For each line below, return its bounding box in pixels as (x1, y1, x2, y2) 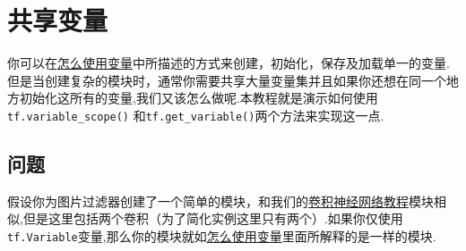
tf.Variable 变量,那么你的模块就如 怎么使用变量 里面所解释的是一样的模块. (7, 226, 436, 245)
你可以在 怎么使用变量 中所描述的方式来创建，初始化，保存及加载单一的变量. (7, 54, 450, 72)
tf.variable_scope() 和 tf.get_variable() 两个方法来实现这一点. (7, 105, 384, 124)
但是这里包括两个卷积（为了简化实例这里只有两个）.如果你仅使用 (22, 209, 403, 228)
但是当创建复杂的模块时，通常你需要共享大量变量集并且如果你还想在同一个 (7, 71, 446, 89)
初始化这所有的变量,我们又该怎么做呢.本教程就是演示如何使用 (19, 88, 378, 107)
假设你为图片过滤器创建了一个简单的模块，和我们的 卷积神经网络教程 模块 (7, 191, 434, 210)
